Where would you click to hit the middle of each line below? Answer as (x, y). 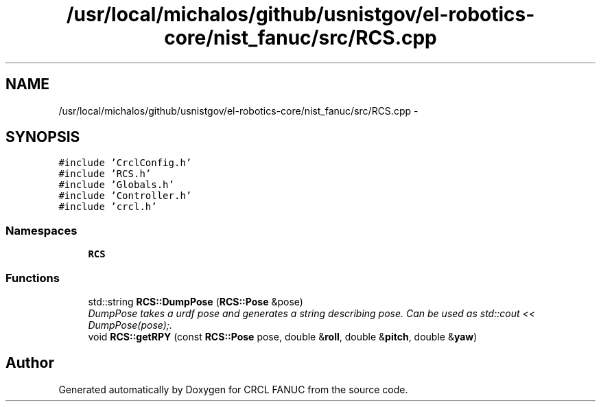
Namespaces (42, 230)
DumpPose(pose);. (130, 325)
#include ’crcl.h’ (108, 207)
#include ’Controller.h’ (125, 196)
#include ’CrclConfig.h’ (125, 163)
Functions (33, 278)
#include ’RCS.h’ (105, 174)
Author (30, 363)
